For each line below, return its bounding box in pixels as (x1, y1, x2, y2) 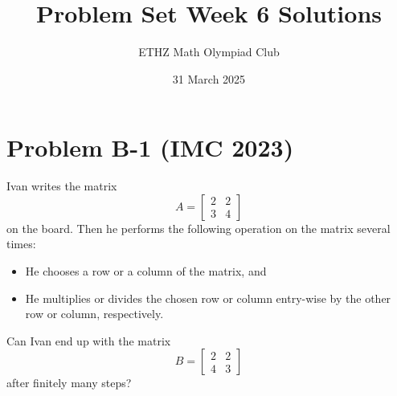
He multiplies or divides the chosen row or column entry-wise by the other (25, 289, 391, 306)
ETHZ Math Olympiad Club (138, 43, 280, 60)
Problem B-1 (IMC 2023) (6, 131, 294, 164)
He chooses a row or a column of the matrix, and (25, 263, 267, 280)
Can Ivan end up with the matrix (6, 332, 171, 349)
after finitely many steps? (6, 374, 132, 391)
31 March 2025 (172, 70, 246, 87)
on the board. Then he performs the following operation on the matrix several (6, 219, 391, 236)
